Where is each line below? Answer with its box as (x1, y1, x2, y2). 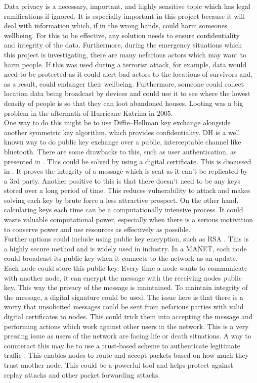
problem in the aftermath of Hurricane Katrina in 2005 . (4, 107, 173, 118)
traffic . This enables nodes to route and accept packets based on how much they (4, 350, 249, 360)
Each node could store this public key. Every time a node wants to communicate (4, 263, 248, 273)
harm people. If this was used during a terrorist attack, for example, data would (4, 59, 247, 69)
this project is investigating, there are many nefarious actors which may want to (4, 49, 247, 59)
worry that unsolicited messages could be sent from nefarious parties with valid (4, 301, 244, 312)
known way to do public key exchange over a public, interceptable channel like (4, 137, 241, 147)
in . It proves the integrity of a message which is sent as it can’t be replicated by (4, 166, 248, 176)
